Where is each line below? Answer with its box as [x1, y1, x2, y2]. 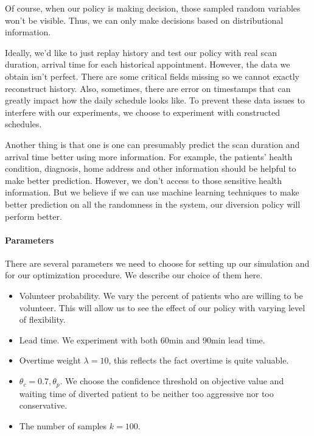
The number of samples [19, 419, 107, 432]
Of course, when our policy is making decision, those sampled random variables [5, 2, 301, 14]
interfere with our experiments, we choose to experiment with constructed [5, 105, 280, 118]
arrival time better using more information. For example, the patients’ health [5, 150, 293, 163]
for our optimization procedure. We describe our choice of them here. [5, 269, 263, 281]
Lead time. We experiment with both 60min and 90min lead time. [19, 333, 265, 346]
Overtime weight [19, 354, 81, 367]
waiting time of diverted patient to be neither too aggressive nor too [19, 387, 274, 399]
